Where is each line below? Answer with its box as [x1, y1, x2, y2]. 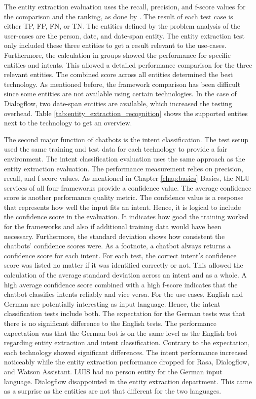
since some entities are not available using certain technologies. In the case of [4, 88, 237, 99]
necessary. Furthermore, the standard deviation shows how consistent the [4, 231, 225, 241]
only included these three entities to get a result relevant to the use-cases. [4, 40, 226, 50]
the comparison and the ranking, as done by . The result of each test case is [4, 11, 233, 21]
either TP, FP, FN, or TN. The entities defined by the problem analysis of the [4, 21, 241, 31]
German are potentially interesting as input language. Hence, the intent [4, 298, 220, 309]
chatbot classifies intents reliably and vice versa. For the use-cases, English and [4, 289, 243, 299]
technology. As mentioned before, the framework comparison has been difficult [4, 79, 241, 89]
